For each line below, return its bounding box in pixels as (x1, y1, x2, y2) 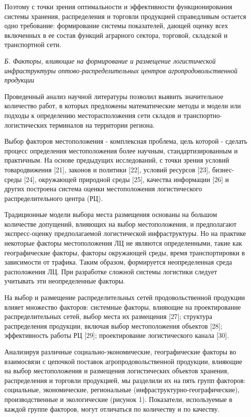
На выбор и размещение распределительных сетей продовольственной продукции (4, 292, 245, 302)
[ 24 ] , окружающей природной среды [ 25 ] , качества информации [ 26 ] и (24, 174, 229, 184)
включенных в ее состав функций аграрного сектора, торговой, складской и (4, 30, 228, 40)
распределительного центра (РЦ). (4, 193, 103, 203)
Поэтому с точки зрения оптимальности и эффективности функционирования (4, 1, 233, 11)
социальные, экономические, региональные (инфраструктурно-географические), (4, 384, 240, 395)
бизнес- (212, 164, 235, 174)
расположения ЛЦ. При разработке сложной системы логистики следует (4, 266, 217, 276)
